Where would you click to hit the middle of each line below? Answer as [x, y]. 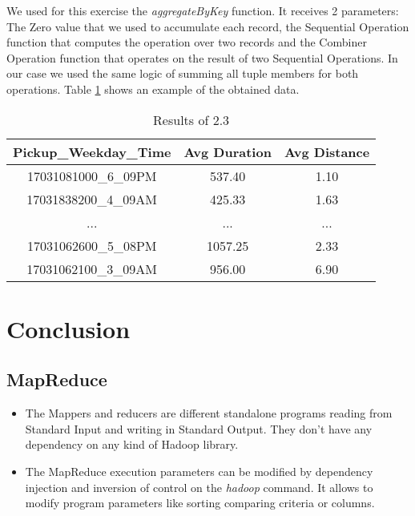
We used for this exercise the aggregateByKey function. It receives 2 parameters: [203, 10]
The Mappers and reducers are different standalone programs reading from [209, 413]
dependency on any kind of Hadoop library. [132, 444]
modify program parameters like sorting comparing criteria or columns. [200, 503]
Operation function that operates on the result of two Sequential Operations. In [202, 57]
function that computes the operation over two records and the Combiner [187, 42]
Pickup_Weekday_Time [92, 151]
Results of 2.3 [191, 119]
